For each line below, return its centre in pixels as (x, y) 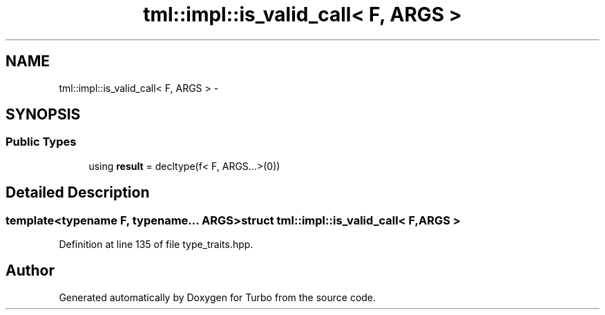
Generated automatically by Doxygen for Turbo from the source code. (218, 297)
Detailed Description (78, 193)
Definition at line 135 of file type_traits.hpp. (156, 245)
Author (30, 271)
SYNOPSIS (43, 115)
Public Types (41, 142)
